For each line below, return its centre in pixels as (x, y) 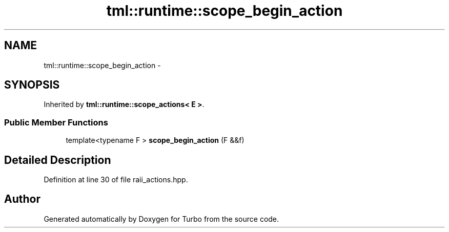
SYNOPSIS (32, 85)
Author (22, 199)
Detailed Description (58, 160)
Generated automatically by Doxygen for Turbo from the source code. (161, 219)
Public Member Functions (56, 122)
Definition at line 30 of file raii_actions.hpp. (116, 180)
